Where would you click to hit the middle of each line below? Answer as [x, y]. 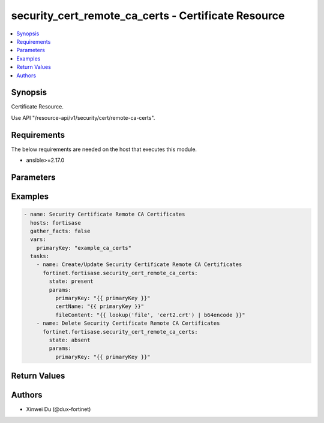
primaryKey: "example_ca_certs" [84, 248]
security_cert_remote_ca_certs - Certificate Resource [148, 16]
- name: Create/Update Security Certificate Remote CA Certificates [139, 265]
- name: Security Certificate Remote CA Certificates [104, 214]
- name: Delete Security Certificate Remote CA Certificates [128, 323]
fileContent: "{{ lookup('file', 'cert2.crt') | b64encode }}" [150, 315]
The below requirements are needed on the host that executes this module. [104, 149]
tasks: [40, 256]
